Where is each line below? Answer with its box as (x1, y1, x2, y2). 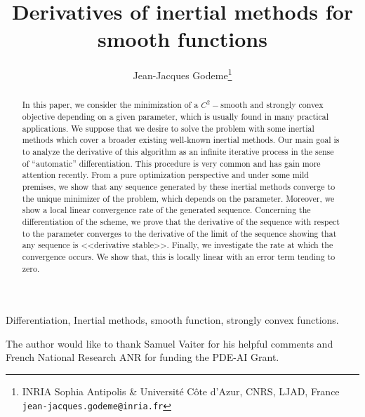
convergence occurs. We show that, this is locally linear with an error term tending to (22, 250, 336, 262)
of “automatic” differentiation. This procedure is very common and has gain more (22, 157, 321, 169)
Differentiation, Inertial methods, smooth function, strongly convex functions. (6, 313, 339, 327)
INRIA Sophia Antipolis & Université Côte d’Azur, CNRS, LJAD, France (22, 383, 340, 398)
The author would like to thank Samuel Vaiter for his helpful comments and (6, 336, 333, 350)
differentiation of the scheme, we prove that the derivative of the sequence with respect (22, 215, 340, 227)
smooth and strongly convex (220, 99, 324, 111)
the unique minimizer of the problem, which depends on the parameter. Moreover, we (22, 192, 335, 204)
